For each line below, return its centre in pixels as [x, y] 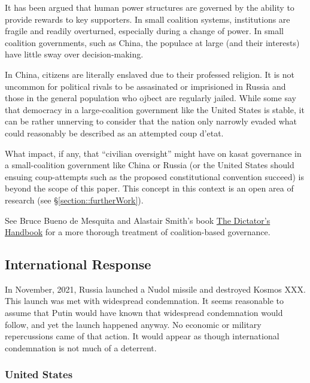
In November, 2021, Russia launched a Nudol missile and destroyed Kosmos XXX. [155, 289]
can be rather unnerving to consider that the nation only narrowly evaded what [151, 121]
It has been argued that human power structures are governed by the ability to [150, 7]
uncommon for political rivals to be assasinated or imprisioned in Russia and [145, 86]
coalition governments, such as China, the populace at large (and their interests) [152, 42]
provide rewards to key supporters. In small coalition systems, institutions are [148, 19]
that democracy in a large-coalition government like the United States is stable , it [155, 109]
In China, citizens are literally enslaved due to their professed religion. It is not [150, 74]
